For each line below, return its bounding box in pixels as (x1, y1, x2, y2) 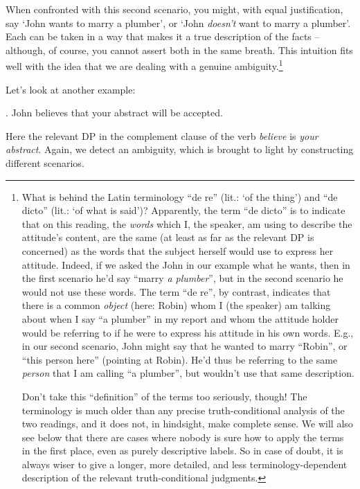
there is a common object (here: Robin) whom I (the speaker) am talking (21, 298, 331, 312)
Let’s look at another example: (6, 82, 136, 96)
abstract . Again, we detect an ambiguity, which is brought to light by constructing (6, 142, 354, 157)
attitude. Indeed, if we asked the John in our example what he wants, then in (21, 257, 350, 272)
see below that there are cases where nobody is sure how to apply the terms (21, 429, 344, 444)
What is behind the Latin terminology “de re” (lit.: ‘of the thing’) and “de (21, 189, 338, 204)
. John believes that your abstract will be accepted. (6, 105, 223, 120)
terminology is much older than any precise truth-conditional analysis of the (21, 402, 345, 417)
